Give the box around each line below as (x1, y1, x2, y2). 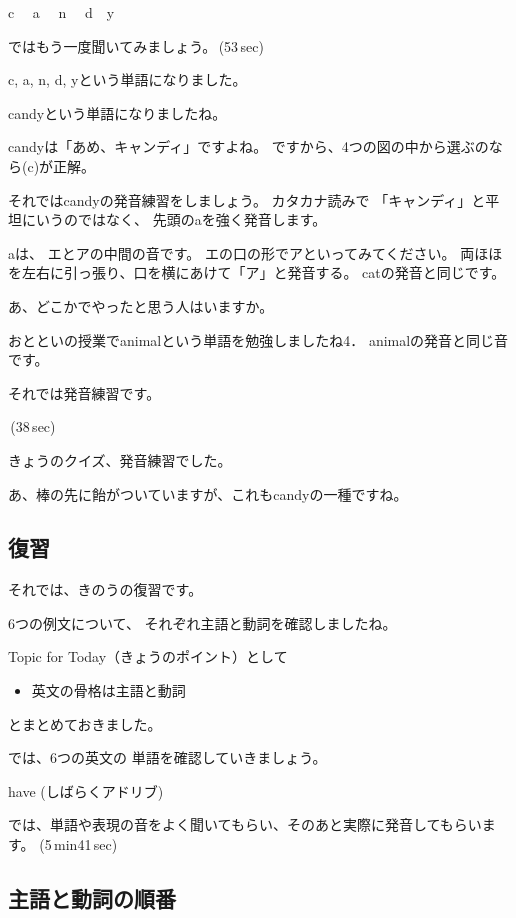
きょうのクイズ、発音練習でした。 (8, 449, 232, 470)
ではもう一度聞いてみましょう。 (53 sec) (8, 35, 264, 56)
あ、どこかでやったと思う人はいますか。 (8, 295, 274, 316)
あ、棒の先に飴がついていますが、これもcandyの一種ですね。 (8, 483, 408, 504)
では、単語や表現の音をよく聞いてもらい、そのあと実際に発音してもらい (8, 814, 482, 835)
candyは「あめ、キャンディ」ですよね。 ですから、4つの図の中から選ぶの (8, 136, 489, 157)
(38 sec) (10, 416, 56, 437)
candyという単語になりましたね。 (8, 102, 227, 123)
